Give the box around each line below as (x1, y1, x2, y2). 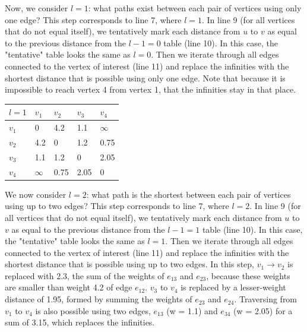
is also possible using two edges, (35, 304, 151, 317)
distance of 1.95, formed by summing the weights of (5, 293, 192, 305)
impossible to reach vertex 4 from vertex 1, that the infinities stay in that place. (5, 83, 296, 96)
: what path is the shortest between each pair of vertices (86, 188, 291, 200)
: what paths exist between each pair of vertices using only (88, 2, 302, 14)
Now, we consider (5, 2, 68, 14)
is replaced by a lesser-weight (181, 281, 286, 293)
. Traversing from (234, 293, 297, 305)
